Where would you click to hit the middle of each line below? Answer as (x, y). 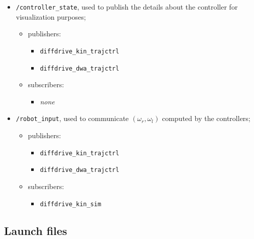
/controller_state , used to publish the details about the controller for (127, 7)
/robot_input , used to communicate (72, 118)
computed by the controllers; (206, 118)
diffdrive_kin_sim (71, 204)
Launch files (36, 230)
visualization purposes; (51, 16)
